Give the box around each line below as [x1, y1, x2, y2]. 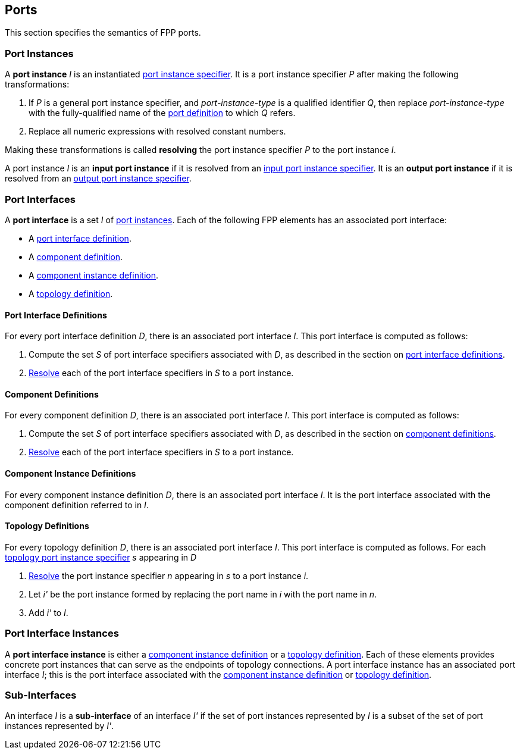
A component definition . [29, 251, 123, 262]
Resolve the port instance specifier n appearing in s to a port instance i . [29, 570, 309, 581]
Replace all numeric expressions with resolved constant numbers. [29, 126, 286, 137]
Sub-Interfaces [5, 689, 77, 701]
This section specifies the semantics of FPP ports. [5, 27, 201, 38]
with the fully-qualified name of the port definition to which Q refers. [29, 108, 296, 118]
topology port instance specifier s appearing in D [5, 552, 197, 562]
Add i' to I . [29, 607, 68, 618]
